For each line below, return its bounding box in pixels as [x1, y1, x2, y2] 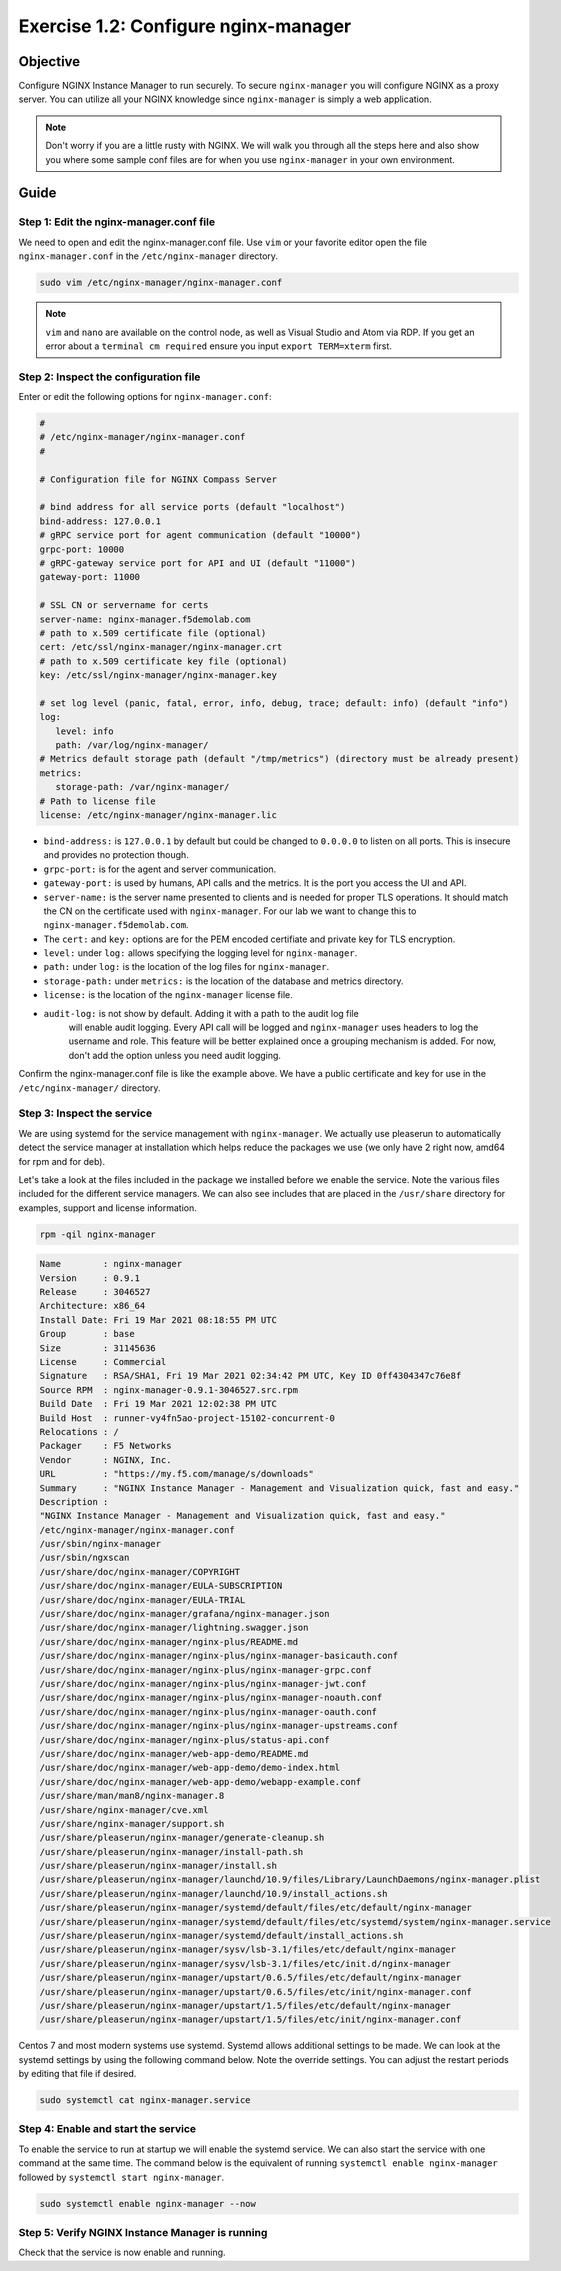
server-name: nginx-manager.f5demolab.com [39, 613, 251, 625]
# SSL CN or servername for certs [39, 600, 209, 611]
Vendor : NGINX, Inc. [39, 1454, 172, 1465]
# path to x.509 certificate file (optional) [39, 627, 267, 639]
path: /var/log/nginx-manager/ [55, 740, 209, 751]
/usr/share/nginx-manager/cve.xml [39, 1804, 209, 1815]
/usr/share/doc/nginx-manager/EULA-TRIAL [39, 1594, 246, 1605]
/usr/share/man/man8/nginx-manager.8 [39, 1790, 225, 1802]
